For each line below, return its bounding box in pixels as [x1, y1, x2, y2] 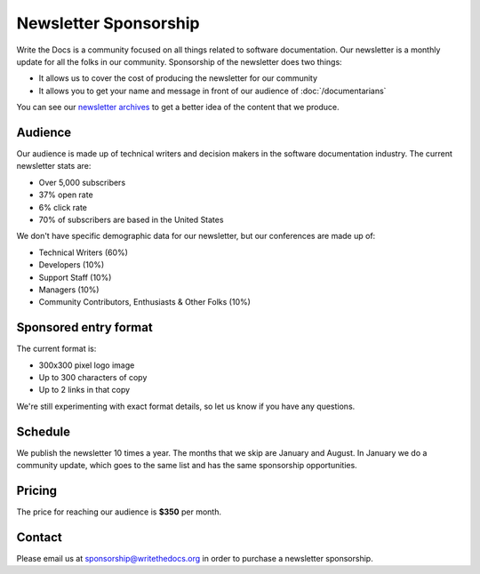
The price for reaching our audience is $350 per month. [16, 506, 222, 517]
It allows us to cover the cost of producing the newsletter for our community [38, 73, 318, 84]
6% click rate [38, 202, 88, 212]
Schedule [16, 424, 71, 439]
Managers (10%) [38, 284, 100, 295]
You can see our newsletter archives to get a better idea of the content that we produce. [16, 102, 340, 113]
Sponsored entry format [16, 320, 153, 335]
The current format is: [16, 343, 97, 355]
